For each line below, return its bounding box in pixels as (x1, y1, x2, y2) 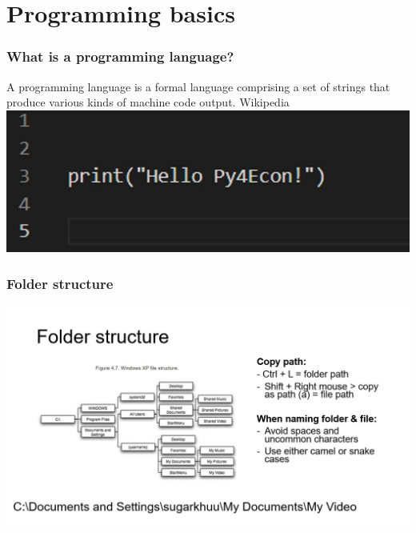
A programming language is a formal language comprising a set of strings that (6, 78, 390, 94)
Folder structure (6, 273, 114, 293)
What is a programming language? (6, 46, 234, 66)
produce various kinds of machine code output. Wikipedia (6, 94, 290, 110)
